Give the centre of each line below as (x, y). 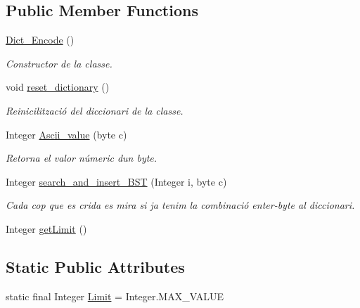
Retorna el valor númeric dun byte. (82, 158)
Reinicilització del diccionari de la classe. (95, 110)
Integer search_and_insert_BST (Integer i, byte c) (116, 181)
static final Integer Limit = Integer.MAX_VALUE (115, 296)
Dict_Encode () (40, 40)
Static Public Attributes (95, 266)
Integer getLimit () (46, 228)
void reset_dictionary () (58, 87)
